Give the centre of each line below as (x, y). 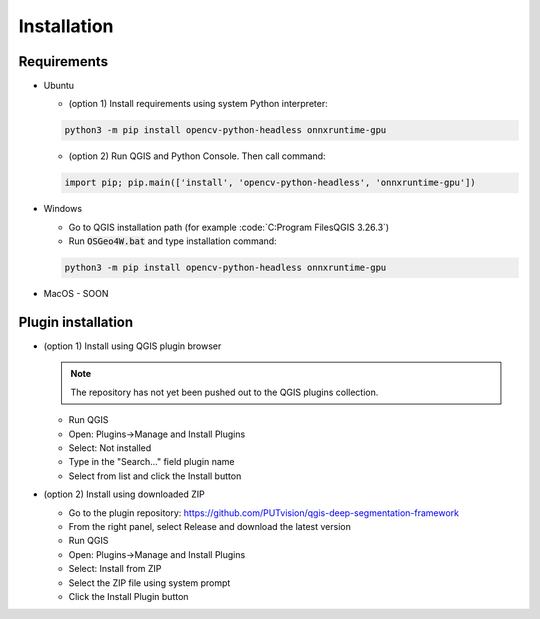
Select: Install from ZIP (115, 569)
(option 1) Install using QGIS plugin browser (132, 346)
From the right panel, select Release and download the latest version (210, 526)
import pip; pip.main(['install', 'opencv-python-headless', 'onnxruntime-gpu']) (270, 183)
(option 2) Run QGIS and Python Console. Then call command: (197, 156)
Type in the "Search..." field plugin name (151, 462)
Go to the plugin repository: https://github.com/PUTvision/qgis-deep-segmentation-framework (264, 512)
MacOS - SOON (76, 294)
